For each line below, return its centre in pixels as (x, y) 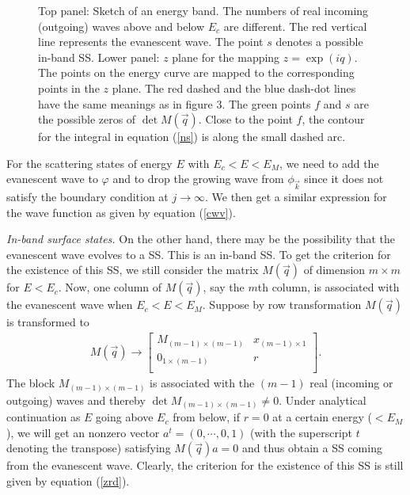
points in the (69, 88)
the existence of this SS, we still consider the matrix (133, 270)
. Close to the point (245, 119)
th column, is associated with (328, 287)
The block (31, 383)
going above (125, 417)
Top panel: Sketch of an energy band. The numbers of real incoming (203, 10)
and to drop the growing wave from (198, 179)
